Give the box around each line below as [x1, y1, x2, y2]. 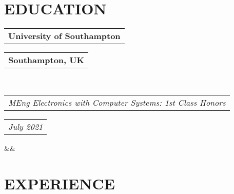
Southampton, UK [8, 54, 84, 66]
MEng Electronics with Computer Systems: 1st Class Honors [8, 96, 226, 108]
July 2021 [8, 120, 43, 132]
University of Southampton [8, 30, 121, 42]
